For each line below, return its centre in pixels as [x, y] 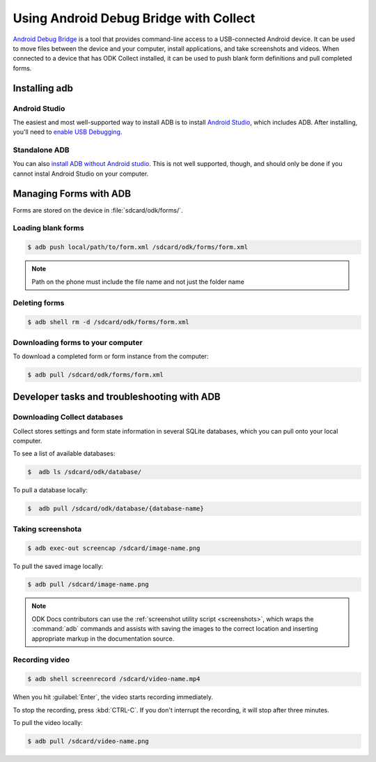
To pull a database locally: [50, 490]
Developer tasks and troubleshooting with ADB [117, 397]
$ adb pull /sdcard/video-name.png [88, 741]
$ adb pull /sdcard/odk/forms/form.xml [95, 374]
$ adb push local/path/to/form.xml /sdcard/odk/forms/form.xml [138, 247]
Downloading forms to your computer [78, 342]
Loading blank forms [48, 228]
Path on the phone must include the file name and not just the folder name [138, 282]
